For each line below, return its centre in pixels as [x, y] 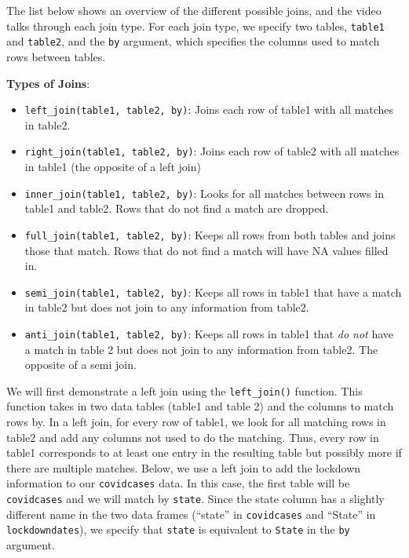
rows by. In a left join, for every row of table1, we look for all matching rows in [196, 422]
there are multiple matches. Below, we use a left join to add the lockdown [184, 467]
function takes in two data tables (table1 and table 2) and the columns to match [200, 406]
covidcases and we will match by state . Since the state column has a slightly [195, 499]
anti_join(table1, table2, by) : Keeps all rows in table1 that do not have [209, 333]
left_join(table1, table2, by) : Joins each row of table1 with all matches [209, 109]
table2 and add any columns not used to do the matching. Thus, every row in [193, 437]
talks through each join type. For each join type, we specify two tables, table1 [195, 26]
